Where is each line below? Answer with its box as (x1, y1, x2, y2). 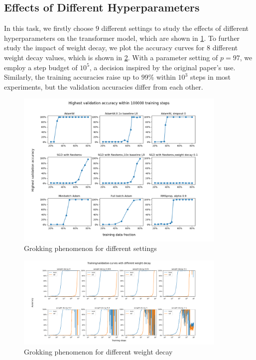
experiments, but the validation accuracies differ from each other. (4, 81, 203, 92)
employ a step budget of (4, 62, 78, 72)
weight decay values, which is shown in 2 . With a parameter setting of (4, 52, 218, 62)
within (156, 72, 176, 82)
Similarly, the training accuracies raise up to (4, 72, 139, 82)
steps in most (190, 72, 231, 82)
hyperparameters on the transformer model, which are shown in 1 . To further (4, 32, 240, 43)
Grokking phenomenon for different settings (24, 243, 157, 253)
